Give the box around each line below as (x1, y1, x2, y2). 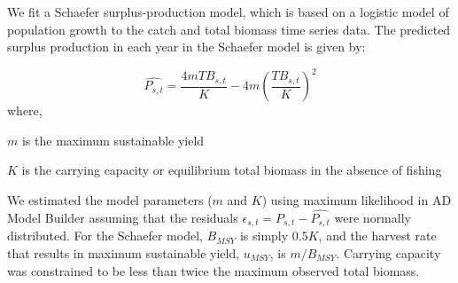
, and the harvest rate (318, 226, 437, 245)
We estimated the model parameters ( (7, 191, 213, 209)
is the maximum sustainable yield (21, 130, 205, 149)
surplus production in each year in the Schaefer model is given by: (7, 37, 366, 56)
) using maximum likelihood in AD (261, 191, 452, 209)
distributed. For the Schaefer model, (7, 226, 203, 245)
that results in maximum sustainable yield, (7, 243, 240, 262)
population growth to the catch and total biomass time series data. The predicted (7, 20, 451, 38)
